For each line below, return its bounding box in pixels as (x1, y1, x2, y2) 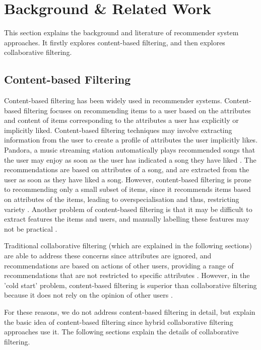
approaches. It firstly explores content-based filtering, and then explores (4, 37, 225, 47)
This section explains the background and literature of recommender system (4, 27, 239, 38)
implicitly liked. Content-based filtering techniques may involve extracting (4, 124, 232, 135)
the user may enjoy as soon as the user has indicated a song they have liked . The (4, 154, 256, 165)
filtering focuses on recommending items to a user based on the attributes (23, 105, 251, 115)
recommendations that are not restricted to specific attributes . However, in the (4, 270, 250, 281)
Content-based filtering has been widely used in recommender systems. (4, 95, 222, 106)
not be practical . (4, 223, 57, 234)
